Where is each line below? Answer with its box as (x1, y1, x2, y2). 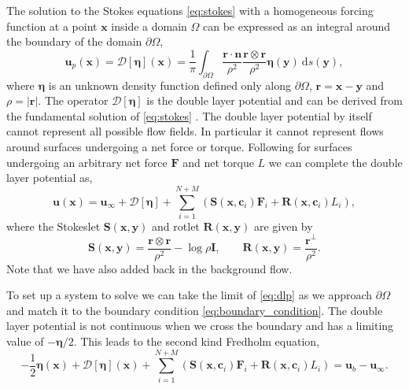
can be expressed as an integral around (203, 17, 390, 34)
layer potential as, (6, 169, 93, 186)
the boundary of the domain (6, 33, 142, 50)
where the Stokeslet (6, 217, 101, 234)
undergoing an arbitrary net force (6, 154, 168, 170)
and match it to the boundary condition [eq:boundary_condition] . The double (6, 302, 383, 318)
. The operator (38, 92, 109, 109)
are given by (253, 217, 313, 234)
